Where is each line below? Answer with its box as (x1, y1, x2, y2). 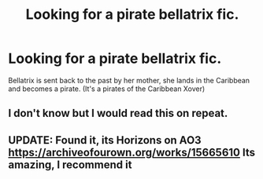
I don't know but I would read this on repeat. (8, 107, 228, 120)
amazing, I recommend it (8, 158, 132, 171)
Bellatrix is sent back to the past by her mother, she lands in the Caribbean (8, 75, 250, 85)
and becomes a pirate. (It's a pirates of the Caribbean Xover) (8, 84, 206, 93)
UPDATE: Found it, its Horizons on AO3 (8, 133, 202, 147)
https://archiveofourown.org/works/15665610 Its (8, 145, 256, 159)
